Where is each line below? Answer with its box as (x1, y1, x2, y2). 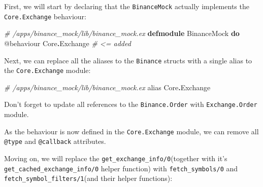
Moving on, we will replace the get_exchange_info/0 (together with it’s (4, 153, 227, 163)
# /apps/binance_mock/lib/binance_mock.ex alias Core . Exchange (4, 82, 211, 92)
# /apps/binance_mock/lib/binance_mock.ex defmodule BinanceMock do (4, 28, 240, 39)
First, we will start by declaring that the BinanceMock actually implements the (4, 1, 249, 11)
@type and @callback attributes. (4, 136, 106, 146)
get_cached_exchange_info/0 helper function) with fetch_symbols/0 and (4, 163, 238, 173)
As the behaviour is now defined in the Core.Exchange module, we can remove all (4, 126, 259, 136)
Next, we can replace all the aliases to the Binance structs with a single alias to (4, 55, 252, 65)
